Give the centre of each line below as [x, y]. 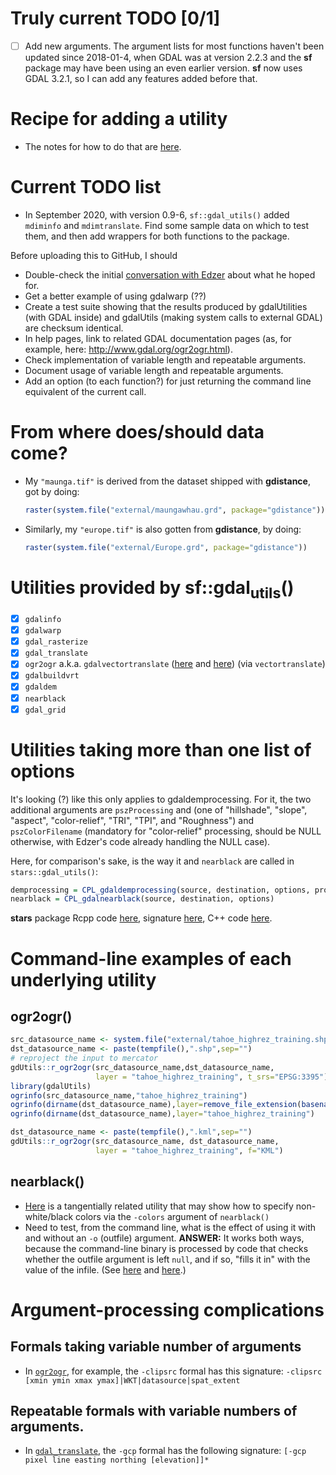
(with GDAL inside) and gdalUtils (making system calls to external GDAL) [173, 317]
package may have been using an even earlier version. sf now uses [163, 68]
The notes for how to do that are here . [103, 146]
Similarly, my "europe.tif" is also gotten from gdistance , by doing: [163, 529]
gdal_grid [45, 710]
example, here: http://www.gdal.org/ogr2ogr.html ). [128, 349]
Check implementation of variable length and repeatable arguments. [165, 359]
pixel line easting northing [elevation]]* [117, 1460]
